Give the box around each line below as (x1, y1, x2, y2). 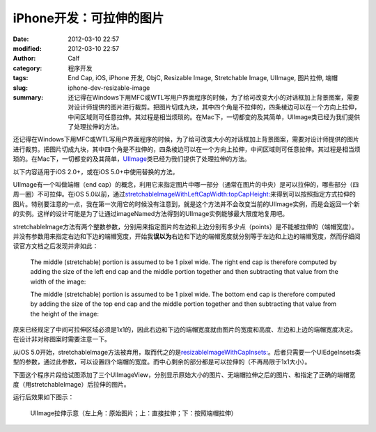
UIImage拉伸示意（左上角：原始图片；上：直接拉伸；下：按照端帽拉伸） (30, 408, 237, 417)
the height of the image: (30, 309, 99, 318)
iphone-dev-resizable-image (68, 84, 150, 92)
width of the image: (30, 277, 86, 286)
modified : (13, 44, 42, 52)
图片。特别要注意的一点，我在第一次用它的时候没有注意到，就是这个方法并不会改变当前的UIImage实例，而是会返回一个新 (13, 199, 360, 208)
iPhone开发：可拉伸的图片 (13, 10, 164, 26)
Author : (13, 54, 36, 63)
